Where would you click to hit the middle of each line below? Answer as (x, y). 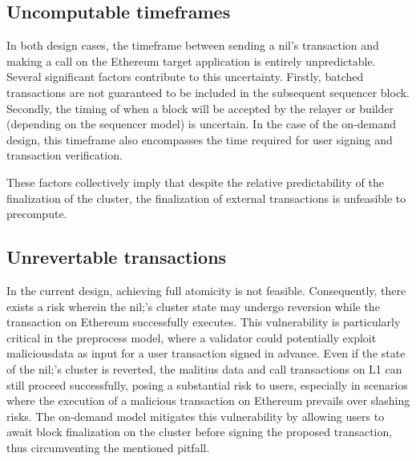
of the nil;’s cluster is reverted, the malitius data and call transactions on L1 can (204, 368)
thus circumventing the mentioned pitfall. (108, 447)
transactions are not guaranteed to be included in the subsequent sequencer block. (208, 92)
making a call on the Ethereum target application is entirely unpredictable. (191, 61)
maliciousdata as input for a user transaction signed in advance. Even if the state (206, 353)
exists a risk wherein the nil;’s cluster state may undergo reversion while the (193, 306)
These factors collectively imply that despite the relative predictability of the (195, 182)
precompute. (37, 214)
